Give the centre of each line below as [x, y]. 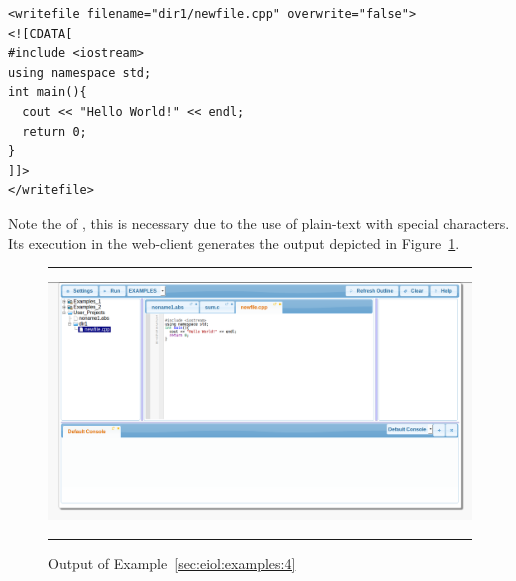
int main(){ [47, 92]
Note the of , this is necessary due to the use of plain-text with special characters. [259, 222]
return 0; [54, 131]
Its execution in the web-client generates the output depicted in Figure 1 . [234, 242]
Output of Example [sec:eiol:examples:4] [172, 562]
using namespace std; [80, 72]
